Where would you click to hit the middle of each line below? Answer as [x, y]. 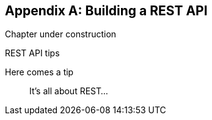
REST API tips [32, 53]
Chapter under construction [61, 34]
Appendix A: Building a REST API [106, 11]
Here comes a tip [39, 72]
